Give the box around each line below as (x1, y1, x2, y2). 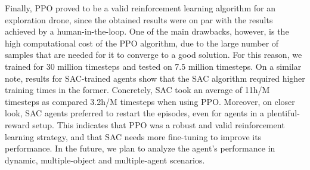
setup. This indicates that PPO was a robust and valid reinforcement (32, 118, 285, 131)
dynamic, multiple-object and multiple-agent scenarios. (5, 153, 205, 166)
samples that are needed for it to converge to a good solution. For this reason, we (5, 48, 302, 61)
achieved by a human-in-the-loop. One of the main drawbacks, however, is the (5, 25, 289, 38)
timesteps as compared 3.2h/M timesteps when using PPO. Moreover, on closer (5, 95, 295, 107)
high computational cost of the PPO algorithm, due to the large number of (5, 36, 279, 49)
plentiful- (266, 107, 300, 119)
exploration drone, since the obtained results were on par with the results (5, 13, 273, 26)
